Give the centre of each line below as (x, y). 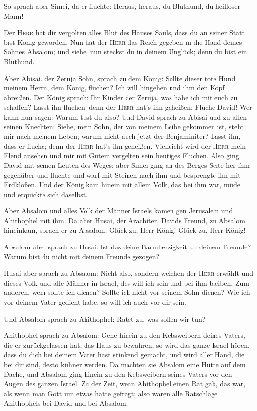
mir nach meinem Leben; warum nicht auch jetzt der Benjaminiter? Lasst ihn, (122, 136)
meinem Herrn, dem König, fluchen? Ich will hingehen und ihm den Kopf (114, 88)
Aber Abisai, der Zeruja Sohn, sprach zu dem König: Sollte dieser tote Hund (120, 78)
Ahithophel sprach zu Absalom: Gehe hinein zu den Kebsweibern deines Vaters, (125, 335)
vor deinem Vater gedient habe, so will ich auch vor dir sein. (95, 302)
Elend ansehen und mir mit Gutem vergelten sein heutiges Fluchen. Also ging (122, 155)
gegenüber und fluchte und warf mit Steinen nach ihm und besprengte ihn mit (122, 175)
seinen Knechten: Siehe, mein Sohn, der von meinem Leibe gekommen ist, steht (124, 126)
